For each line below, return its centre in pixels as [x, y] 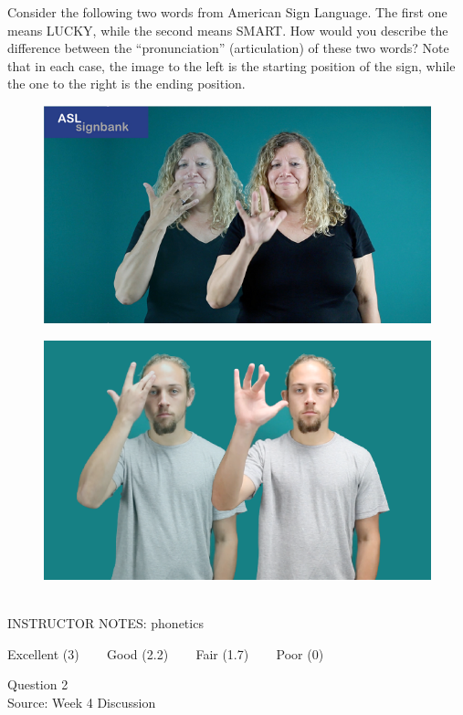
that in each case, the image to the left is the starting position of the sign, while [231, 65]
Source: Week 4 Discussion [82, 702]
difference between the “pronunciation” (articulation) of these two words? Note [228, 48]
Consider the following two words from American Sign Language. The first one [227, 12]
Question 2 [38, 684]
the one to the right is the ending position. [126, 84]
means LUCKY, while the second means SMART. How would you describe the [228, 30]
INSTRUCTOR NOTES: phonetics [105, 623]
